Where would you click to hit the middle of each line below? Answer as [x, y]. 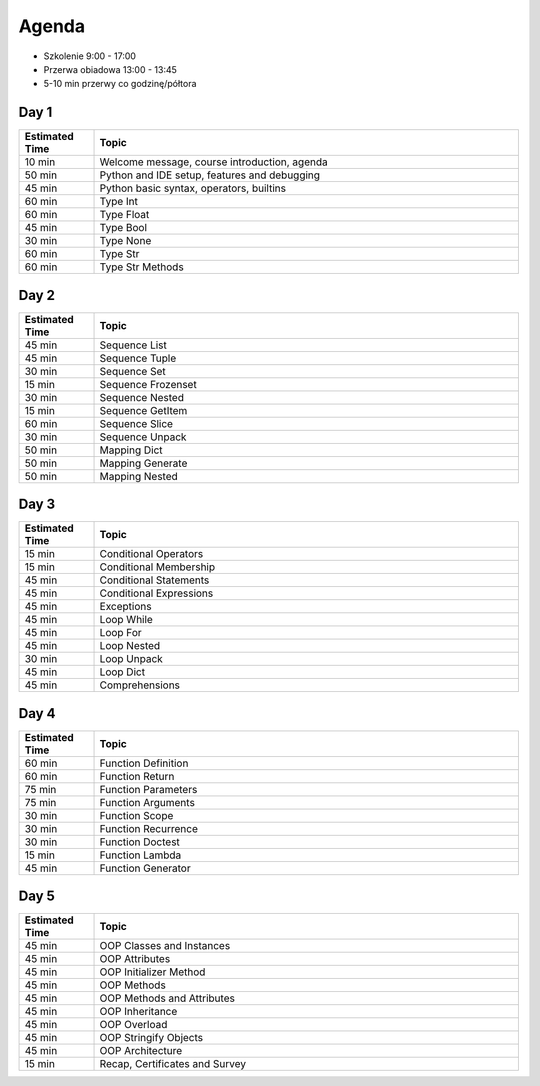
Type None [125, 241]
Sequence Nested [142, 397]
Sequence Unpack [143, 437]
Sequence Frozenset [148, 384]
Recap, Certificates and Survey [173, 1064]
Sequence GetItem [143, 410]
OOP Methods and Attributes [167, 998]
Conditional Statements [154, 580]
